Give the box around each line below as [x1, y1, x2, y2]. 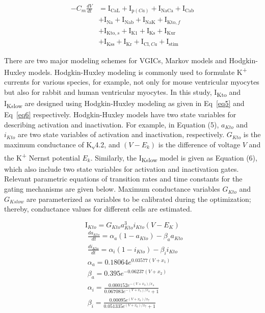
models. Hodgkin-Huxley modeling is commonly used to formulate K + [28, 65, 247, 77]
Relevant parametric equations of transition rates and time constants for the [4, 173, 243, 184]
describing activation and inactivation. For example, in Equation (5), [4, 119, 219, 129]
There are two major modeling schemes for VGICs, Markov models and [4, 55, 227, 65]
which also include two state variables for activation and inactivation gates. [4, 163, 239, 174]
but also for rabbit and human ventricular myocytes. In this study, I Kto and [4, 86, 241, 98]
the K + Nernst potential [4, 151, 80, 163]
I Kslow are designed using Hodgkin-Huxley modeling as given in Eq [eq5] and [4, 98, 245, 110]
